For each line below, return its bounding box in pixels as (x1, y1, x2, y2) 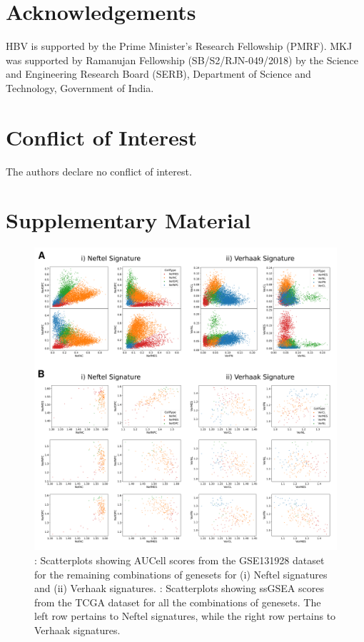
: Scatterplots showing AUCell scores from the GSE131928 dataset (34, 552, 325, 567)
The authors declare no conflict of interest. (6, 163, 192, 178)
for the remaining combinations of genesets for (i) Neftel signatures (34, 566, 328, 581)
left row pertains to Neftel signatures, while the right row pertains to (34, 608, 336, 623)
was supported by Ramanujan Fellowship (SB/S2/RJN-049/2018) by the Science (6, 52, 358, 67)
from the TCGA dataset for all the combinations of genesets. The (34, 594, 321, 609)
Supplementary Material (6, 205, 251, 235)
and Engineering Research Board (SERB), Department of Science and (6, 66, 311, 81)
